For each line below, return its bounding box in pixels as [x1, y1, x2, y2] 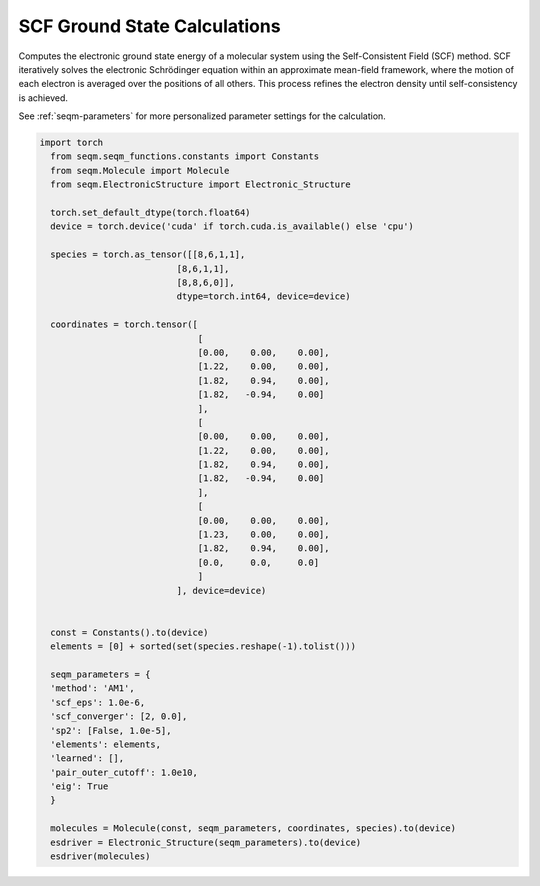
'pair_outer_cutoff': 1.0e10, [50, 766, 199, 778]
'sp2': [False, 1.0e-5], [50, 725, 172, 736]
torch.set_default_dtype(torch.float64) [50, 207, 251, 219]
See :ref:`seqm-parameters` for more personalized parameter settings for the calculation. [18, 110, 387, 122]
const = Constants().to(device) [50, 626, 209, 638]
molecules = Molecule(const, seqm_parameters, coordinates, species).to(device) [50, 823, 457, 834]
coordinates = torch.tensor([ [50, 319, 199, 330]
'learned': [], [50, 753, 125, 764]
